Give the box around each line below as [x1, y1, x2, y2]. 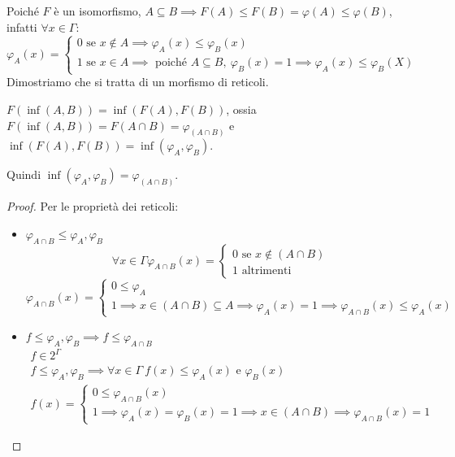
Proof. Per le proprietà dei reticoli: [6, 198, 179, 215]
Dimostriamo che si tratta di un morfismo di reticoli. [6, 73, 269, 90]
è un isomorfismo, [54, 2, 141, 19]
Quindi [6, 166, 41, 183]
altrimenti [241, 264, 292, 276]
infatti [6, 18, 37, 35]
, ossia [226, 100, 257, 117]
